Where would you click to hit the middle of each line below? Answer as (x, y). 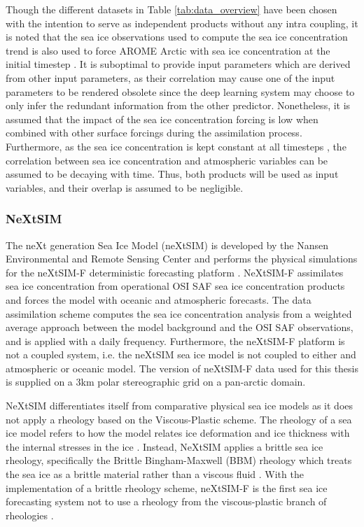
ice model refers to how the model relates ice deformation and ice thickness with (178, 433)
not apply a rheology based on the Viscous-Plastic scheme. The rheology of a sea (179, 419)
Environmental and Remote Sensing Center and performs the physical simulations (182, 259)
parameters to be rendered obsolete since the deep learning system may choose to (180, 91)
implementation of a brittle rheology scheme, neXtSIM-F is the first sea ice (167, 487)
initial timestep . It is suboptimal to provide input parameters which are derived (178, 64)
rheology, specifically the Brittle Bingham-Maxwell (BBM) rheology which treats (179, 460)
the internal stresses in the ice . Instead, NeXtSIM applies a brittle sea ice (164, 446)
